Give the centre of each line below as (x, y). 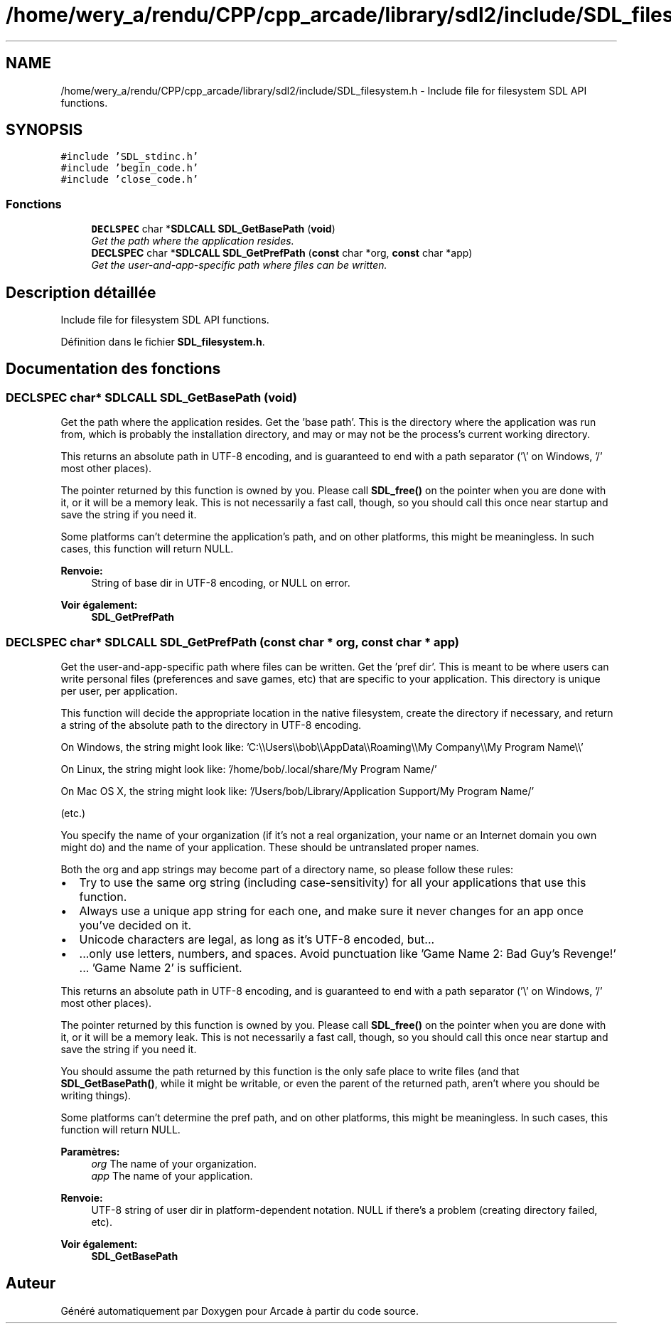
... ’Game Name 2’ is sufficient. (161, 968)
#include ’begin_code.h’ (130, 168)
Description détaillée (81, 292)
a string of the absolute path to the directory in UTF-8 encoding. (211, 725)
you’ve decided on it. (135, 925)
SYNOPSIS (44, 130)
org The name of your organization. (174, 1164)
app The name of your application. (172, 1176)
